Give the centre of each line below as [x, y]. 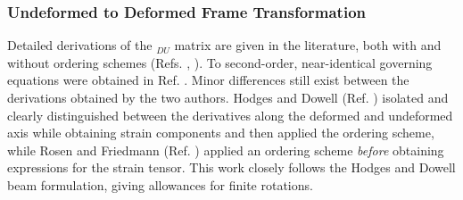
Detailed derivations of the [80, 45]
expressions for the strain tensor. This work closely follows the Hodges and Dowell [231, 167]
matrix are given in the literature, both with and [308, 45]
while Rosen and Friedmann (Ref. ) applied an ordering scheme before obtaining [226, 150]
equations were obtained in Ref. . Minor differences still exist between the [208, 80]
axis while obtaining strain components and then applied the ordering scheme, [221, 133]
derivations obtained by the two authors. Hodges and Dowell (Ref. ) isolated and [228, 97]
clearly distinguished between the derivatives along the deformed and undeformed [230, 115]
